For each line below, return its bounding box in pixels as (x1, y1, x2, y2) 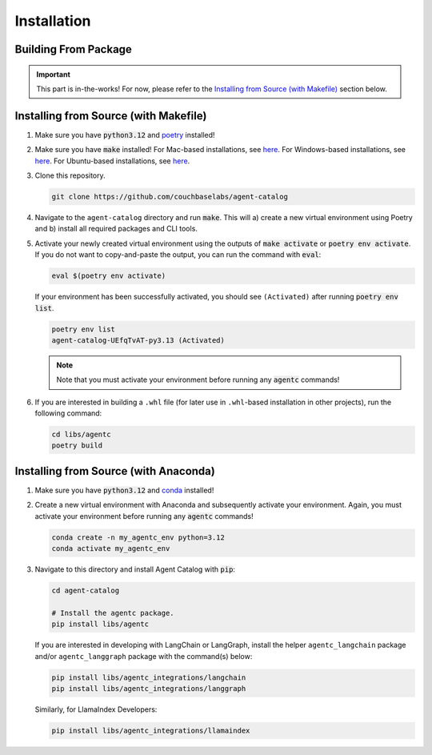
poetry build (51, 441, 103, 450)
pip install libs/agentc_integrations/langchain (51, 673, 246, 682)
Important (36, 69, 71, 79)
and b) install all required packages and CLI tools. (34, 224, 198, 234)
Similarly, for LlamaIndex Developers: (34, 705, 158, 714)
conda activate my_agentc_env (51, 544, 170, 553)
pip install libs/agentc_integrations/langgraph (51, 684, 246, 693)
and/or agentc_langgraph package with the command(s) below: (34, 651, 253, 661)
